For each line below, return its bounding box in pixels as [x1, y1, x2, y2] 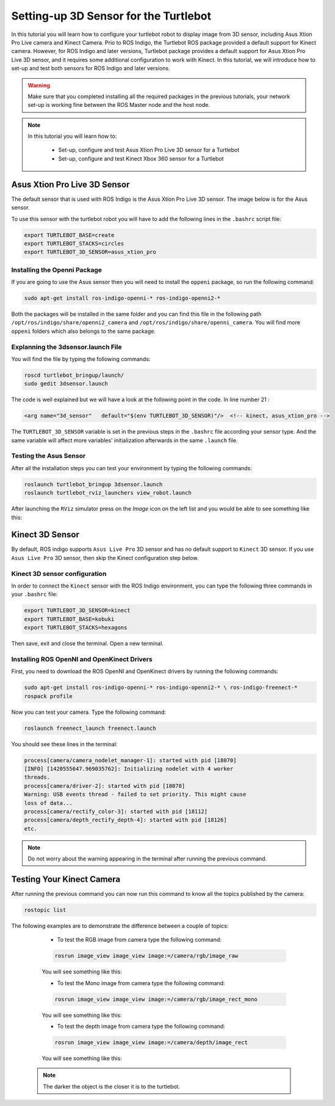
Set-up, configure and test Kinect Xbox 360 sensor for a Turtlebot [58, 155, 224, 162]
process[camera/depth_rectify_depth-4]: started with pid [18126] [24, 817, 227, 824]
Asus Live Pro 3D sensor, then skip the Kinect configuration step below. [11, 554, 199, 561]
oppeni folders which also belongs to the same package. [11, 327, 156, 335]
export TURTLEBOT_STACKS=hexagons [24, 624, 128, 631]
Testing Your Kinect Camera [11, 874, 121, 884]
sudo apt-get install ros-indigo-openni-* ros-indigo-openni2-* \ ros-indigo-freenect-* [24, 684, 298, 691]
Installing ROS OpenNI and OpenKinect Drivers [11, 655, 153, 663]
